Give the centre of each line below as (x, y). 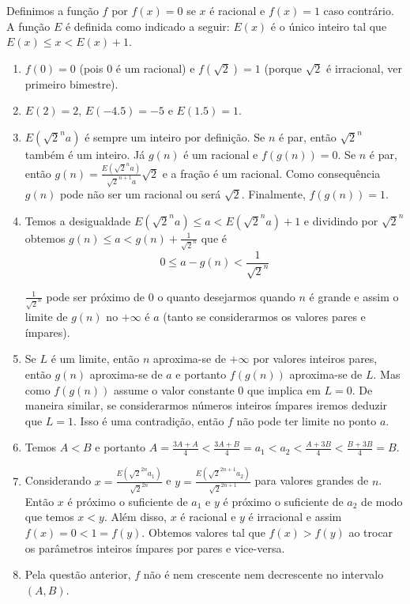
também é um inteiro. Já (85, 154)
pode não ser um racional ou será (141, 194)
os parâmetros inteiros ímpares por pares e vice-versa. (155, 547)
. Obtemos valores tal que (203, 532)
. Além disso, (135, 517)
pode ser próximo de (96, 296)
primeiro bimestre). (71, 83)
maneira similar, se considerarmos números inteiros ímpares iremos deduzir (206, 405)
